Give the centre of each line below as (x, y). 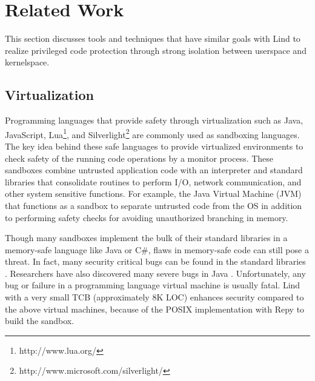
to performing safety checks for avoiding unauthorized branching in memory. (147, 217)
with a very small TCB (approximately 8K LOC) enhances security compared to (154, 297)
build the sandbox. (40, 321)
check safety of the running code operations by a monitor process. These (139, 158)
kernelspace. (27, 62)
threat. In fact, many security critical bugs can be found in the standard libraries (155, 261)
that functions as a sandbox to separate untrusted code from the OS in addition (154, 205)
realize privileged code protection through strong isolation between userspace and (156, 50)
